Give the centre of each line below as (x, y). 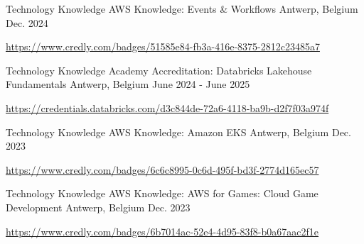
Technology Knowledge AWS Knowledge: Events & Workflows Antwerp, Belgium (182, 9)
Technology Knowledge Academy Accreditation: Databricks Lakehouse (159, 70)
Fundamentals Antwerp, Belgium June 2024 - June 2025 (128, 84)
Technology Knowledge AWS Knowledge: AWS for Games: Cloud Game (162, 193)
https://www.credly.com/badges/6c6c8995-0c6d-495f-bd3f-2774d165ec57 (162, 169)
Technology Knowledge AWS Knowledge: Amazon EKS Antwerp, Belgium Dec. (178, 132)
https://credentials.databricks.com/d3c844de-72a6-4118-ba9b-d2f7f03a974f (167, 107)
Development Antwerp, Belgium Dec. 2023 (98, 207)
